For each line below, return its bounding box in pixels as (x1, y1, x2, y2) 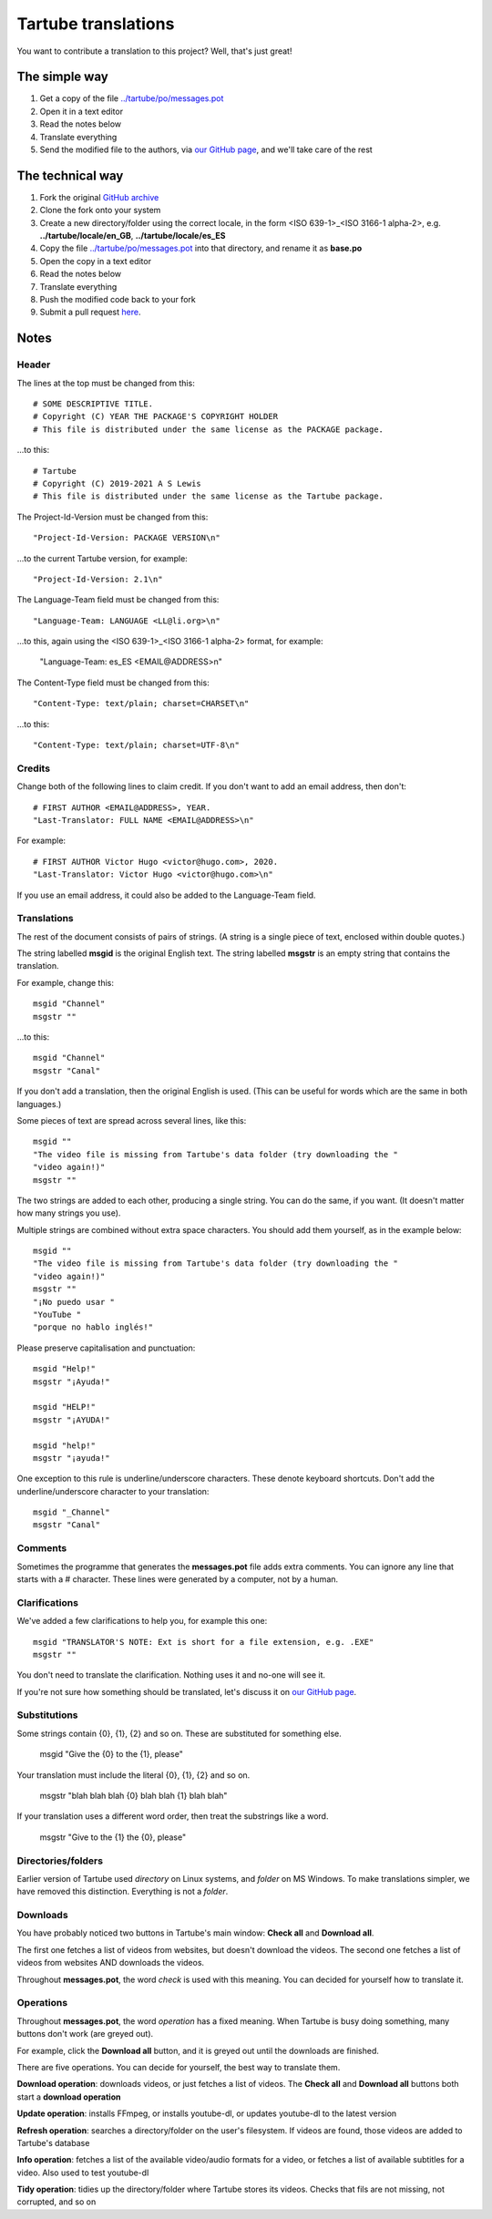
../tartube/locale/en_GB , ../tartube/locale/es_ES (39, 231, 226, 241)
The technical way (16, 168, 124, 183)
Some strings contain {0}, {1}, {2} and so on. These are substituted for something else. (16, 1728, 342, 1739)
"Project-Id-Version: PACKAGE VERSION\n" (33, 533, 220, 543)
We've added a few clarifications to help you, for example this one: (16, 1616, 268, 1627)
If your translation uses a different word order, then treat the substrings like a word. (16, 1811, 329, 1822)
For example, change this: (16, 977, 114, 988)
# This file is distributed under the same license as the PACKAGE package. (33, 424, 384, 435)
